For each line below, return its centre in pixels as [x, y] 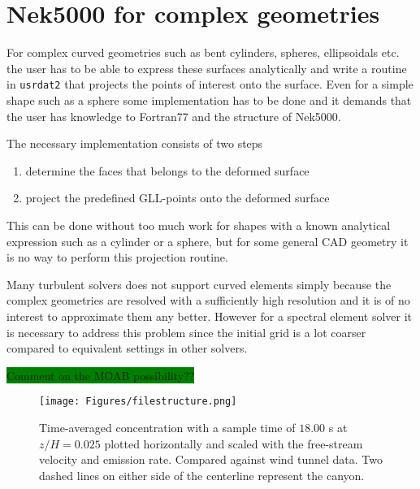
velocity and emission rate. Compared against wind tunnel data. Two [211, 459]
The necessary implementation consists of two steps [135, 143]
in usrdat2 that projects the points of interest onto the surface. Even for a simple [210, 84]
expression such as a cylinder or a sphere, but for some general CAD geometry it [208, 241]
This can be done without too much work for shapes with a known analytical [199, 225]
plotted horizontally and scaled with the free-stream [234, 443]
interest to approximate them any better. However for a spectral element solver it [209, 316]
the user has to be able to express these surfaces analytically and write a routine [207, 68]
